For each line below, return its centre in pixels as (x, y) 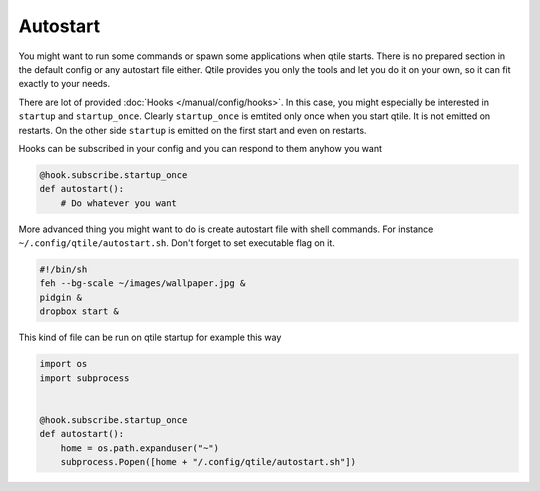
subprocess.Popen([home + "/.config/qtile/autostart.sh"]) (208, 461)
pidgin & (61, 297)
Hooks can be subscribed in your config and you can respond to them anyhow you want (200, 148)
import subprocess (84, 378)
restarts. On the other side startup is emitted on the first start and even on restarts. (192, 130)
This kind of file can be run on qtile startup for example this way (150, 337)
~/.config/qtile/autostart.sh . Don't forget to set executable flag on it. (176, 243)
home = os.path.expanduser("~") (140, 448)
